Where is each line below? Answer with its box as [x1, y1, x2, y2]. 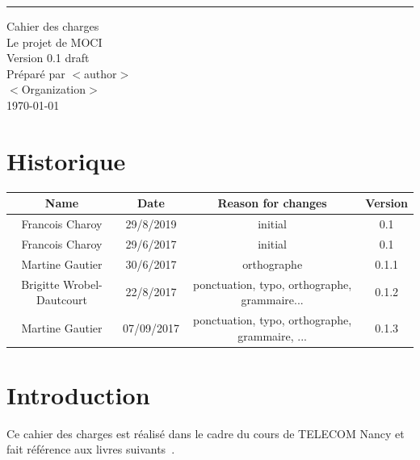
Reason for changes [217, 194, 327, 211]
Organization [21, 81, 86, 98]
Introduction [6, 378, 150, 411]
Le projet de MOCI [6, 33, 103, 50]
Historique [6, 144, 126, 177]
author [83, 65, 117, 82]
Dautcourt [36, 291, 87, 308]
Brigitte [21, 275, 60, 292]
